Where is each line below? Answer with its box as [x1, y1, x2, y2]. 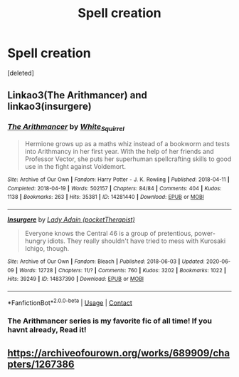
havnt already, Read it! [7, 325, 87, 335]
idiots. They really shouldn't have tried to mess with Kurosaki [47, 237, 226, 245]
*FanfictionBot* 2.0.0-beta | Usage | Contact [7, 297, 133, 307]
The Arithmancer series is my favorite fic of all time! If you [7, 316, 212, 326]
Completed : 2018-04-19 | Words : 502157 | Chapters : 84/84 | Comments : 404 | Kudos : [7, 185, 222, 192]
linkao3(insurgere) [7, 100, 92, 113]
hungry [24, 237, 46, 245]
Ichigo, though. [24, 244, 70, 252]
